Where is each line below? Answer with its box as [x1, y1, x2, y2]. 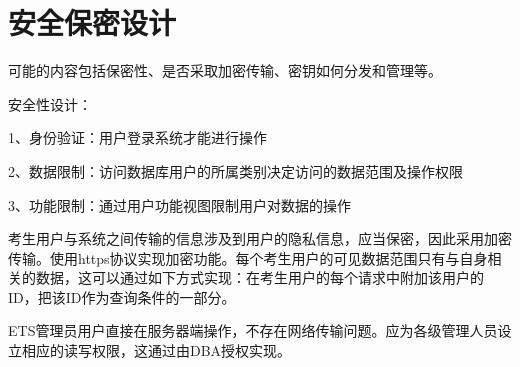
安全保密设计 [8, 2, 177, 43]
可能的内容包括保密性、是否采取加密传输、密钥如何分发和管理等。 [8, 60, 442, 81]
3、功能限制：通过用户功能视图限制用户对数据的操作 [8, 194, 351, 215]
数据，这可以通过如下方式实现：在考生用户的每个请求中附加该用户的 [35, 267, 484, 288]
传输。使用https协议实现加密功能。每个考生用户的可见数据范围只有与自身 [8, 247, 488, 268]
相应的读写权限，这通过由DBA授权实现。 [21, 340, 292, 361]
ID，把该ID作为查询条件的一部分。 [8, 286, 236, 307]
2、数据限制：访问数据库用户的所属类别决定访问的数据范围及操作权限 [8, 160, 463, 181]
